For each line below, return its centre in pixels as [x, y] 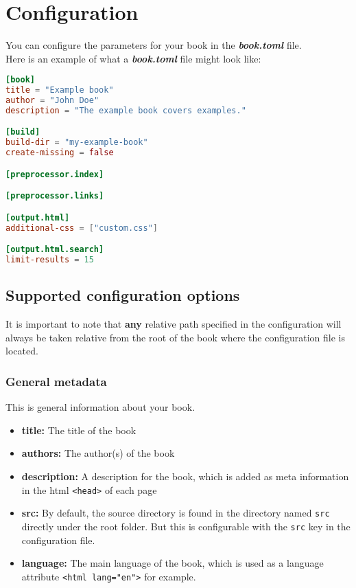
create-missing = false [60, 153]
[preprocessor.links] [55, 196]
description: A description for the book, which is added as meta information [185, 476]
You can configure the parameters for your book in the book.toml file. [154, 45]
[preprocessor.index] [55, 174]
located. [22, 351]
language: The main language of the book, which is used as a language [173, 563]
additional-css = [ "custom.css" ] [82, 228]
